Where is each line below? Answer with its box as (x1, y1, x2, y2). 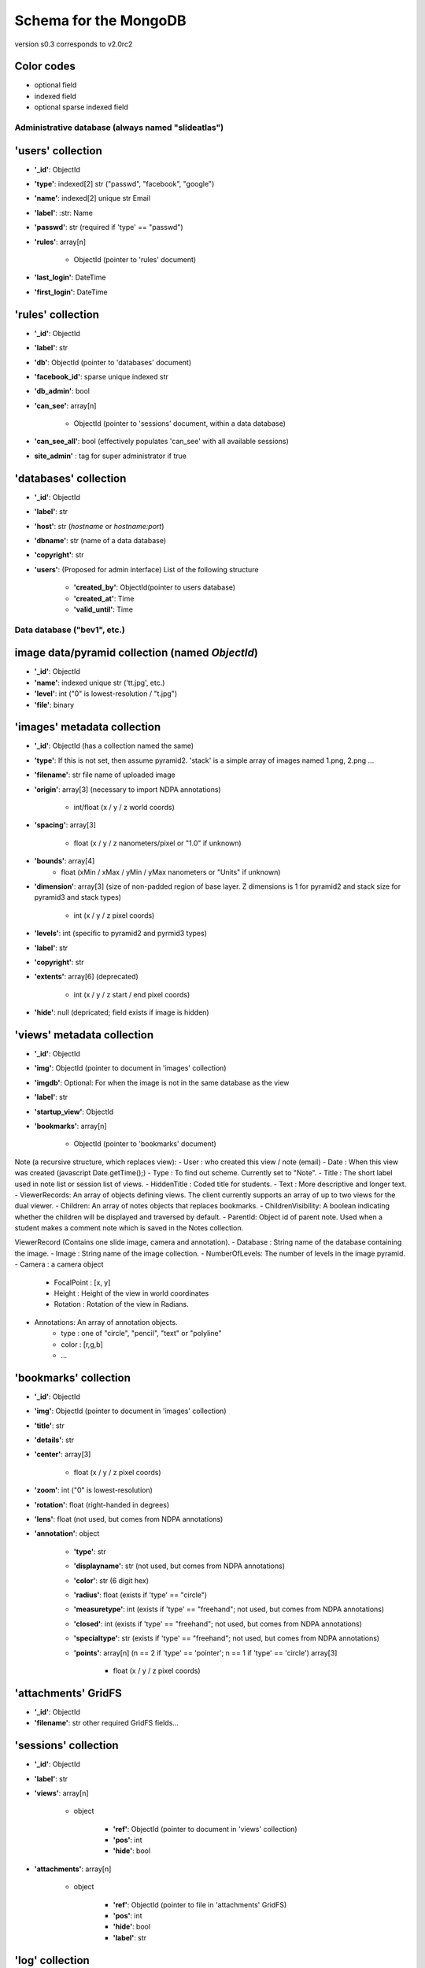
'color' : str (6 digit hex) (73, 1575, 150, 1585)
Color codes (14, 60, 76, 73)
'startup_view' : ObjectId (34, 1107, 114, 1116)
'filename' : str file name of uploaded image (34, 770, 176, 779)
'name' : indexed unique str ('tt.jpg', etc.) (34, 678, 165, 687)
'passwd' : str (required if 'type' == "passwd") (34, 223, 184, 232)
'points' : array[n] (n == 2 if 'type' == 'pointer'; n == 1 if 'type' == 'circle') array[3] (73, 1648, 338, 1657)
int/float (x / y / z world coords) (73, 803, 175, 812)
